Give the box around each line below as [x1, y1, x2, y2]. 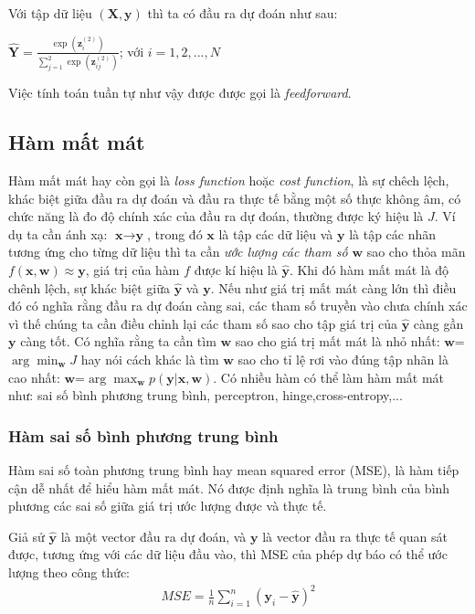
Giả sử [8, 526, 45, 545]
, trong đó [146, 224, 203, 243]
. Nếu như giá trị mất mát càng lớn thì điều [210, 278, 457, 297]
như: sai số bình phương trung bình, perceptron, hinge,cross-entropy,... [8, 386, 403, 405]
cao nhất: [8, 367, 60, 386]
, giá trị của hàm [85, 259, 180, 279]
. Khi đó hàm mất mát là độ [289, 259, 449, 279]
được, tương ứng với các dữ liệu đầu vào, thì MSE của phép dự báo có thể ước [8, 545, 448, 564]
